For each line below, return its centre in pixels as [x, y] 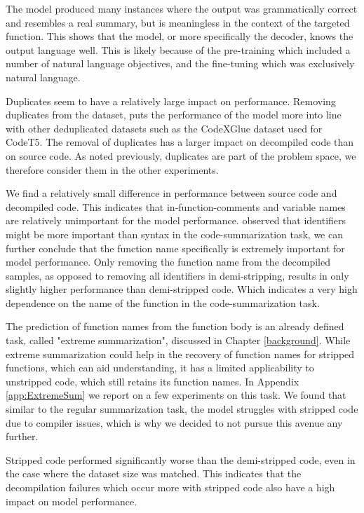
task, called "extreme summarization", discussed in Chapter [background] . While [178, 340]
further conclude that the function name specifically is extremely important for [175, 248]
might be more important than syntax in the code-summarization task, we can [174, 234]
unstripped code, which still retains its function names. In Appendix [153, 381]
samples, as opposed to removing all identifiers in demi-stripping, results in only [177, 275]
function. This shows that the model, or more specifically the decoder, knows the [180, 36]
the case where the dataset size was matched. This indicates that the [154, 473]
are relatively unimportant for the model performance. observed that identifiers [176, 220]
